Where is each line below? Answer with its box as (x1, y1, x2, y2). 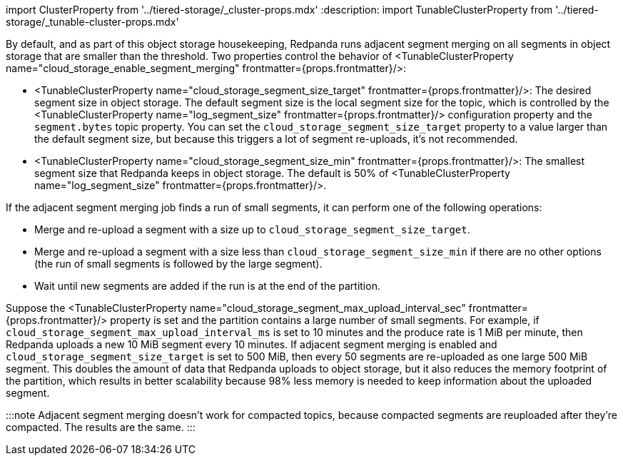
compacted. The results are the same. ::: (6, 421, 196, 433)
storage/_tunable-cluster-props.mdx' (6, 16, 179, 28)
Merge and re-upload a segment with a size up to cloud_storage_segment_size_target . (34, 223, 470, 235)
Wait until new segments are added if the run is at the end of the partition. (34, 280, 380, 292)
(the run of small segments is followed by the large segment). (34, 258, 323, 270)
